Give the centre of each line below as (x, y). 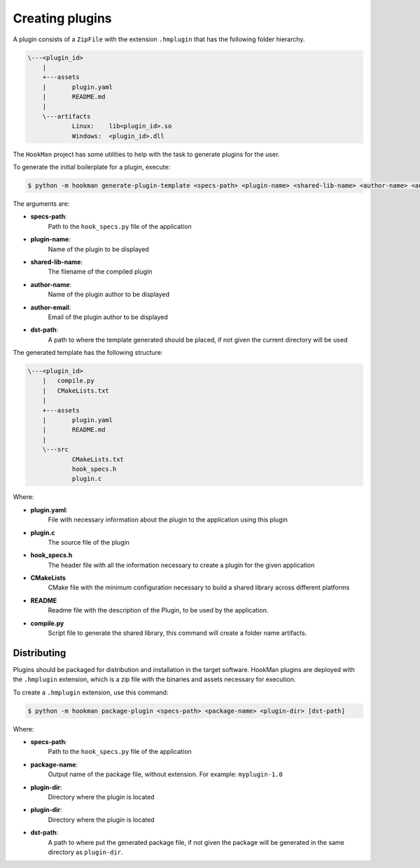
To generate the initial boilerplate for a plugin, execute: (92, 167)
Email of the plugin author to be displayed (108, 317)
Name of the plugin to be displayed (99, 249)
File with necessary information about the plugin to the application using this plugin (168, 520)
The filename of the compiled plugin (100, 272)
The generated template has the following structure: (88, 353)
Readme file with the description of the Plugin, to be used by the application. (158, 610)
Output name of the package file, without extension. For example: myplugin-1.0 (165, 774)
